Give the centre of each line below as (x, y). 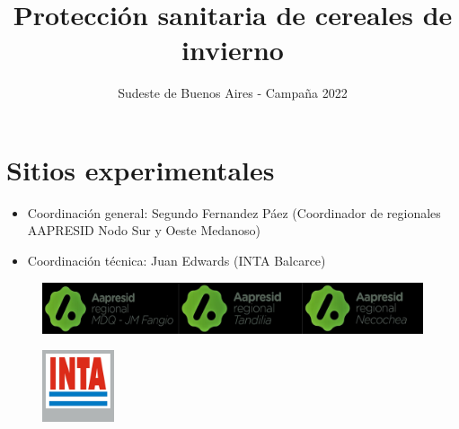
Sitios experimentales (141, 169)
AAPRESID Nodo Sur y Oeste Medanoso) (144, 230)
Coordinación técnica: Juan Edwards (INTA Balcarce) (177, 261)
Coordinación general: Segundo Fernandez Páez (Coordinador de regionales (234, 212)
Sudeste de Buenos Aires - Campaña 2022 (233, 93)
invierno (233, 50)
